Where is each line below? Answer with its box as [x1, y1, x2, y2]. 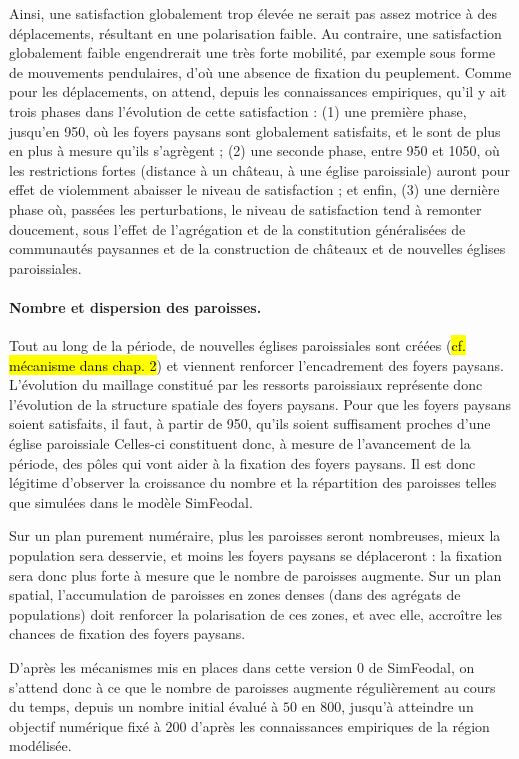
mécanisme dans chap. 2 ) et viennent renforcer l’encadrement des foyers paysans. [9, 354, 504, 375]
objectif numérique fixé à [9, 715, 161, 736]
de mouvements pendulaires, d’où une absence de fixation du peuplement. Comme [9, 61, 512, 82]
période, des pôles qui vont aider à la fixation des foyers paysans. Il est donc [9, 452, 476, 473]
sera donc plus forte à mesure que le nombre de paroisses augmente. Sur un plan [9, 564, 502, 585]
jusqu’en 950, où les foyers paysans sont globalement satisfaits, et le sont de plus [9, 120, 501, 141]
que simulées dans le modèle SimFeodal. [9, 491, 253, 512]
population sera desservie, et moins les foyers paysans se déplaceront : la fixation [9, 545, 503, 566]
